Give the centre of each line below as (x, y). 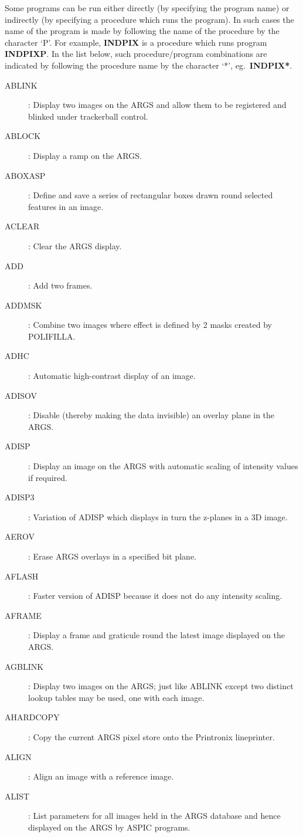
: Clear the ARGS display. (75, 245)
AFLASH (22, 576)
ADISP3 (20, 497)
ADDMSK (23, 305)
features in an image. (66, 206)
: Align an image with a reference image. (101, 776)
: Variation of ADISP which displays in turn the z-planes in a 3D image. (158, 516)
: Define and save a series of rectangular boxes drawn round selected (151, 195)
